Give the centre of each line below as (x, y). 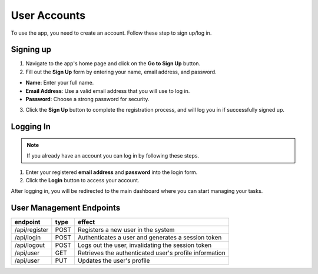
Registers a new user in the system (126, 230)
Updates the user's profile (114, 260)
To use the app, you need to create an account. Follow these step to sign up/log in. (111, 33)
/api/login (28, 238)
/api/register (32, 230)
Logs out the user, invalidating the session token (145, 245)
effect (86, 222)
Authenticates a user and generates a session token (150, 238)
